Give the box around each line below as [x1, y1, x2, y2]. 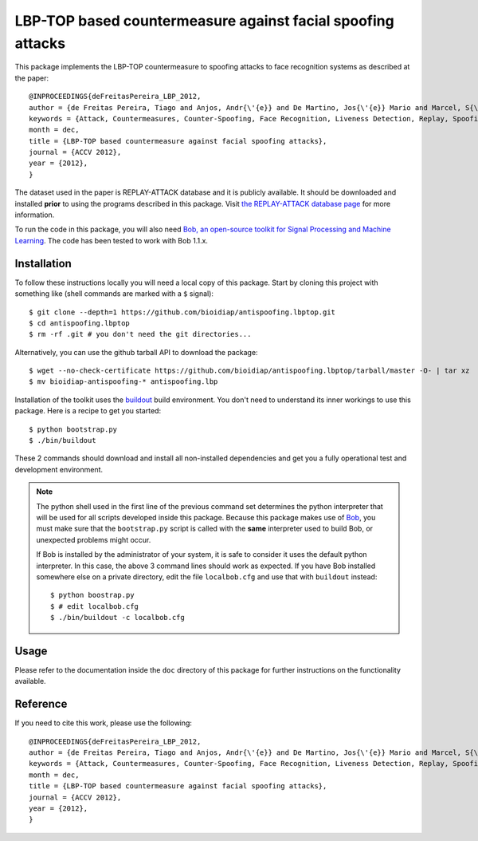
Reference [14, 697, 68, 711]
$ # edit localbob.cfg [50, 602, 139, 610]
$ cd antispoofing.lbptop [29, 318, 131, 327]
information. [14, 210, 55, 219]
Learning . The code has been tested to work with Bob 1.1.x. [14, 235, 209, 245]
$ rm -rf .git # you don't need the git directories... [29, 330, 252, 339]
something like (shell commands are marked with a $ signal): [14, 289, 214, 298]
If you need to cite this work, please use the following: [14, 718, 193, 728]
